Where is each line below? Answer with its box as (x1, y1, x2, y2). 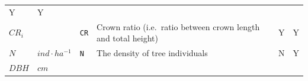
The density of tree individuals (97, 47, 208, 59)
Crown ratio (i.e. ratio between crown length (97, 20, 260, 33)
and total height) (97, 32, 158, 44)
